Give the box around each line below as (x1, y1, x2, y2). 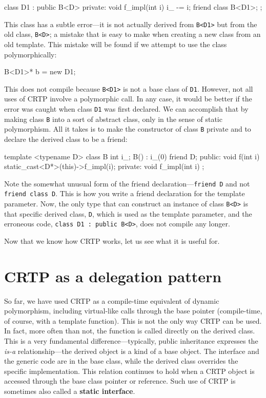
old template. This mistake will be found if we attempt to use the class (4, 38, 227, 49)
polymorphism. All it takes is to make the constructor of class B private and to (4, 123, 251, 134)
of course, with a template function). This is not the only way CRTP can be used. (4, 315, 262, 326)
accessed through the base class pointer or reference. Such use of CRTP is (4, 375, 236, 386)
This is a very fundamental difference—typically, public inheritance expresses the (4, 336, 258, 346)
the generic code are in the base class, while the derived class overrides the (4, 355, 238, 366)
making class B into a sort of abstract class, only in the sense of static (4, 113, 222, 124)
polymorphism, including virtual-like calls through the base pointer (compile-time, (4, 305, 262, 316)
